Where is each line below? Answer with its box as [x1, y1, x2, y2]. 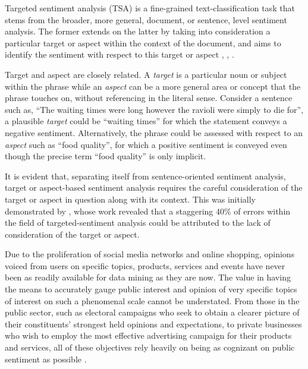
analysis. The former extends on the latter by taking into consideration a [5, 25, 271, 37]
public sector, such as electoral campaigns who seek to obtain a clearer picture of [5, 306, 300, 318]
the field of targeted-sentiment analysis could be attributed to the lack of [5, 216, 271, 229]
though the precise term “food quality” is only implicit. [5, 150, 206, 162]
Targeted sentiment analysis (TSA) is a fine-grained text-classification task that [5, 2, 295, 14]
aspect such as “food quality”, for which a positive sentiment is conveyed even [5, 138, 287, 150]
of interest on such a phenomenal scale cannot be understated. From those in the [5, 294, 300, 307]
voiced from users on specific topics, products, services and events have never [5, 259, 285, 272]
